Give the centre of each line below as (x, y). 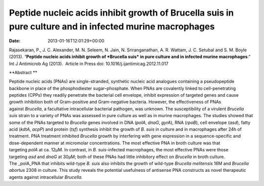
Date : (15, 41)
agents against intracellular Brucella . (46, 177)
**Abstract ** (23, 72)
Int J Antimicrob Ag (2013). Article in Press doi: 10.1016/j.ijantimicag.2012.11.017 (89, 63)
